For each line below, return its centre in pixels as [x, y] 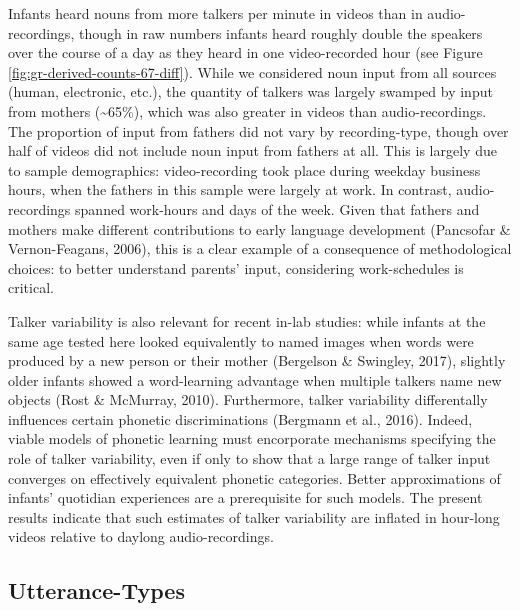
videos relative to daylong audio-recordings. [141, 536]
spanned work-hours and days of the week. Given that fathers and [277, 208]
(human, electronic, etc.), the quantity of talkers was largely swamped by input [250, 91]
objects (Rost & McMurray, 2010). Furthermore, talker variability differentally [248, 399]
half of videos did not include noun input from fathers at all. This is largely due [252, 150]
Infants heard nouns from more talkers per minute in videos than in [215, 13]
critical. [31, 287]
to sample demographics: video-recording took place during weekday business [244, 169]
